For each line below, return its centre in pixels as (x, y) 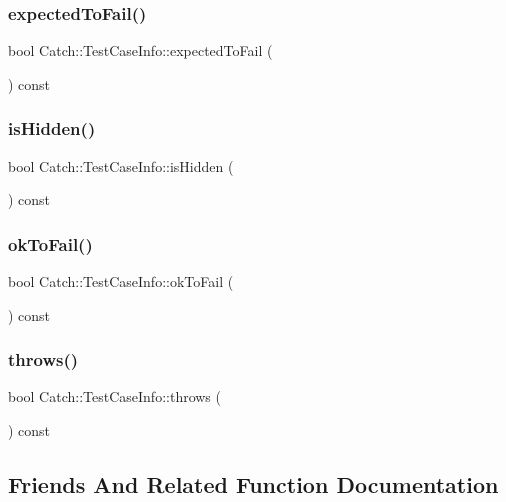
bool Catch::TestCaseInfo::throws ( (114, 396)
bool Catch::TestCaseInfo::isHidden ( (121, 165)
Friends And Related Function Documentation (253, 484)
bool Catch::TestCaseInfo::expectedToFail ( (140, 50)
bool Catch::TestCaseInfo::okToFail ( (121, 281)
